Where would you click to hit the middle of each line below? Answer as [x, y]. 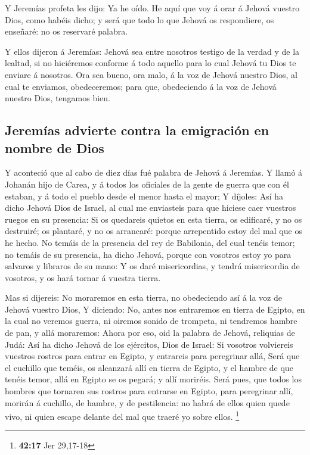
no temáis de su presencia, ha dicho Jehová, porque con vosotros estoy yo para [148, 254]
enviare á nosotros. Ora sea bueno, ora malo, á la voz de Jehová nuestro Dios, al [151, 74]
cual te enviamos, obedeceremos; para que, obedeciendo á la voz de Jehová [141, 86]
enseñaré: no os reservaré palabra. [66, 31]
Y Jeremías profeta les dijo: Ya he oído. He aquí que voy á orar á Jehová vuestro [152, 8]
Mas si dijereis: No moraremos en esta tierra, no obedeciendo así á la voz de [143, 297]
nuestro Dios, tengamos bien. [58, 98]
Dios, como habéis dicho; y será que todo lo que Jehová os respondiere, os [139, 19]
